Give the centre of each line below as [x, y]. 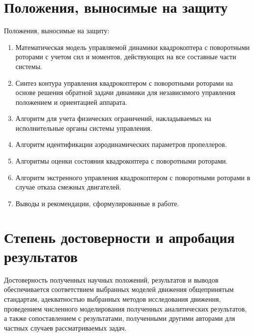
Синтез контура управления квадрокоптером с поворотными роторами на [124, 83]
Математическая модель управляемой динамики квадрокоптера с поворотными [133, 47]
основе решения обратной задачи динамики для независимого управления [125, 92]
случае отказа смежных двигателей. [68, 187]
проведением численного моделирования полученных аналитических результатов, [126, 308]
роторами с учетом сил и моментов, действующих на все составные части [126, 57]
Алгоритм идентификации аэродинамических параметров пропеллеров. [121, 144]
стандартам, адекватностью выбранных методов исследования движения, [113, 299]
